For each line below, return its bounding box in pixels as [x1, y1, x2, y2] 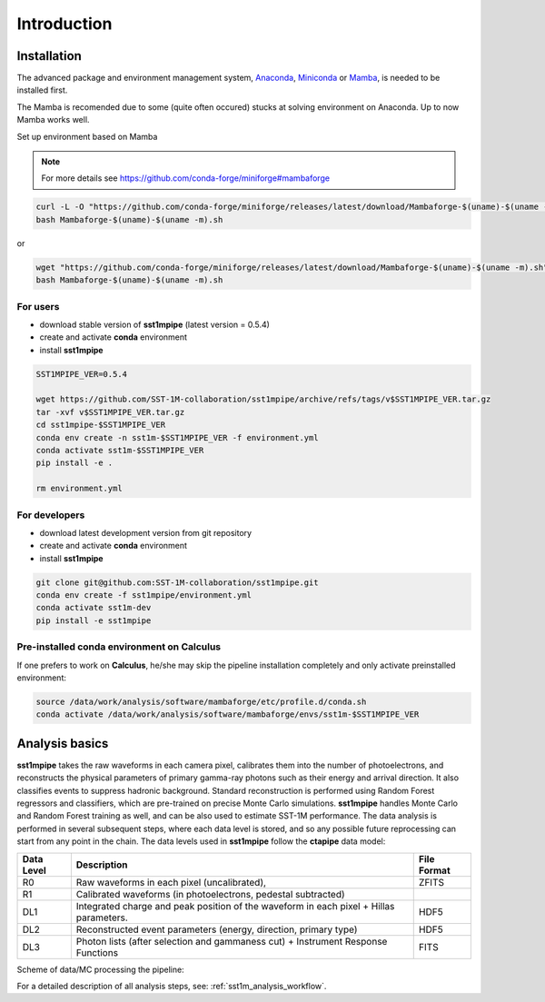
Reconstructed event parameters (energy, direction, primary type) [75, 923, 358, 936]
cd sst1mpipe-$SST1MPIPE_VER [35, 420, 166, 431]
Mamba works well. [16, 114, 90, 125]
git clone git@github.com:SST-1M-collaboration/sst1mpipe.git [35, 577, 319, 588]
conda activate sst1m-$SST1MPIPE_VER [35, 445, 204, 455]
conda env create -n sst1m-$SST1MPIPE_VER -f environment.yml [35, 432, 319, 442]
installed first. [16, 84, 68, 95]
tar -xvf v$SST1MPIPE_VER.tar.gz [35, 407, 185, 417]
